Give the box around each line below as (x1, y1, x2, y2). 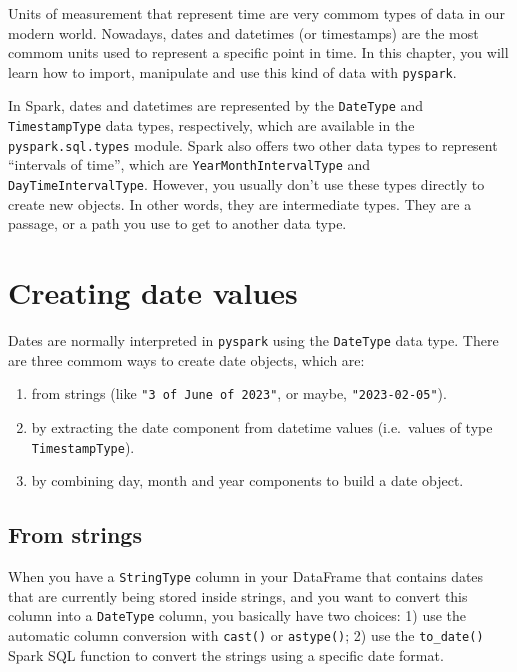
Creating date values (8, 272, 298, 313)
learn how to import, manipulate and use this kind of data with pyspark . (8, 61, 457, 82)
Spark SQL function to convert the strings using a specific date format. (8, 644, 444, 665)
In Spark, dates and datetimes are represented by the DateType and (8, 95, 424, 116)
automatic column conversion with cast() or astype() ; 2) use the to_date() (8, 624, 484, 645)
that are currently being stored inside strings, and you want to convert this (8, 585, 468, 606)
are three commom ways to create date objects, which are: (8, 349, 365, 370)
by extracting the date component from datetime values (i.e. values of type (31, 416, 493, 437)
